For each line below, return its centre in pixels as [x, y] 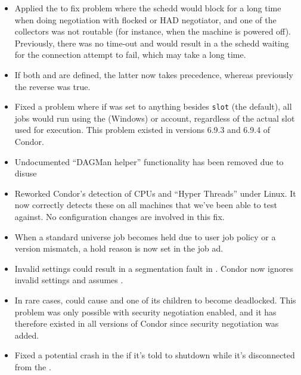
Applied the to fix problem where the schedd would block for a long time [148, 8]
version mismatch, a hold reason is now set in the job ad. [119, 248]
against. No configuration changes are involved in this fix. [120, 216]
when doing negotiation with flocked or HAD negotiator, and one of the [145, 19]
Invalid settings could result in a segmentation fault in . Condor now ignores [154, 268]
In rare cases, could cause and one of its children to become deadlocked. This [155, 300]
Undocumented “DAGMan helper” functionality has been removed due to [149, 161]
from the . [33, 366]
